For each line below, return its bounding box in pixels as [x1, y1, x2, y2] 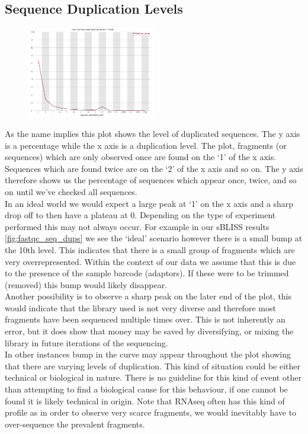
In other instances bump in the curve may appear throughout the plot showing [5, 348, 291, 360]
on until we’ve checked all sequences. [5, 185, 137, 197]
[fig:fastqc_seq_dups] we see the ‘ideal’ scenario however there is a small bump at [5, 232, 303, 244]
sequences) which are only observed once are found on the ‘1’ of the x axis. [5, 151, 277, 163]
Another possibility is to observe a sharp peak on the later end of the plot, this [5, 290, 292, 302]
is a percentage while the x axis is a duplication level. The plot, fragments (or [5, 139, 287, 151]
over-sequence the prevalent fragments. [5, 417, 145, 430]
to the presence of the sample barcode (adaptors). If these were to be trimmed [5, 267, 289, 279]
